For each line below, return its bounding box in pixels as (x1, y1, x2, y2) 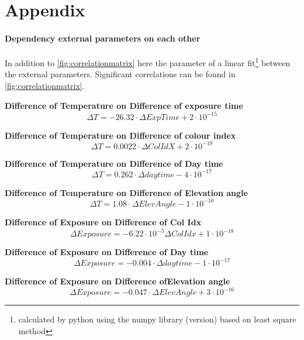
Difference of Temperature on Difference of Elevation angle (5, 186, 248, 198)
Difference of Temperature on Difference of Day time (5, 157, 223, 169)
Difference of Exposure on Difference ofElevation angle (5, 275, 230, 287)
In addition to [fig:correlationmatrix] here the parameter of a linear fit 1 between (5, 55, 291, 68)
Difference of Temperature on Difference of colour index (5, 129, 236, 141)
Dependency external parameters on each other (5, 32, 201, 44)
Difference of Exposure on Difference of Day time (5, 246, 209, 258)
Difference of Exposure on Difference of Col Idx (5, 215, 202, 228)
